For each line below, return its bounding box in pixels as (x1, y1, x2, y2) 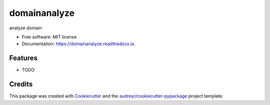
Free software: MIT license (21, 34, 77, 40)
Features (9, 54, 37, 62)
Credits (9, 80, 33, 89)
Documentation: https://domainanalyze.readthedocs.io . (21, 41, 136, 47)
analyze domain (9, 25, 42, 31)
